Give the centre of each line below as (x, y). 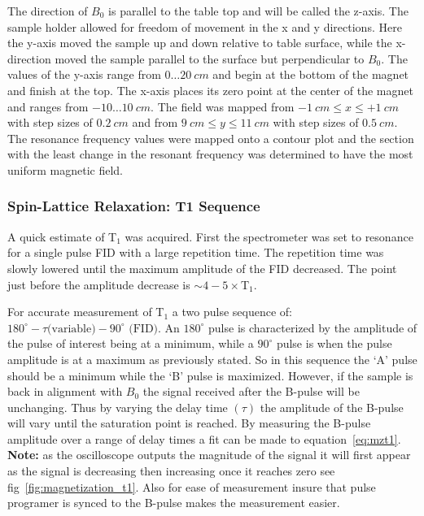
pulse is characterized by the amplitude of (313, 327)
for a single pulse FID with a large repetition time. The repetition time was (196, 252)
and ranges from (48, 106)
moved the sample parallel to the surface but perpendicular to (210, 58)
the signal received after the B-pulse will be (251, 391)
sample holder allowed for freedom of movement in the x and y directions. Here (205, 26)
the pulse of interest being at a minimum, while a (131, 343)
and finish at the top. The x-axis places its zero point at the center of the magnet (210, 90)
